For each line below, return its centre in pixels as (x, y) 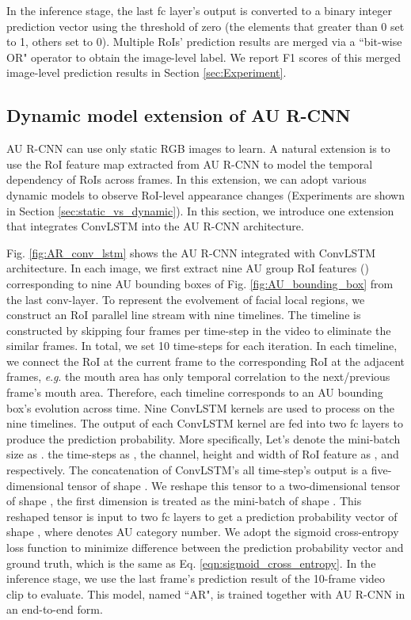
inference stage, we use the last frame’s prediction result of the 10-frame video (196, 578)
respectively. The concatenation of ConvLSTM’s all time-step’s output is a (187, 470)
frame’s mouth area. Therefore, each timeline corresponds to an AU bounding (195, 392)
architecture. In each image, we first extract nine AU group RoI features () (188, 268)
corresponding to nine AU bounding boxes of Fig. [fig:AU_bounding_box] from (200, 283)
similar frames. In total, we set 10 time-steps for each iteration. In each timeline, (202, 346)
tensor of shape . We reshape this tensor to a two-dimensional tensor (234, 485)
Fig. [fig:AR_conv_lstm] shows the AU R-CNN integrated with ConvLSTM (191, 252)
